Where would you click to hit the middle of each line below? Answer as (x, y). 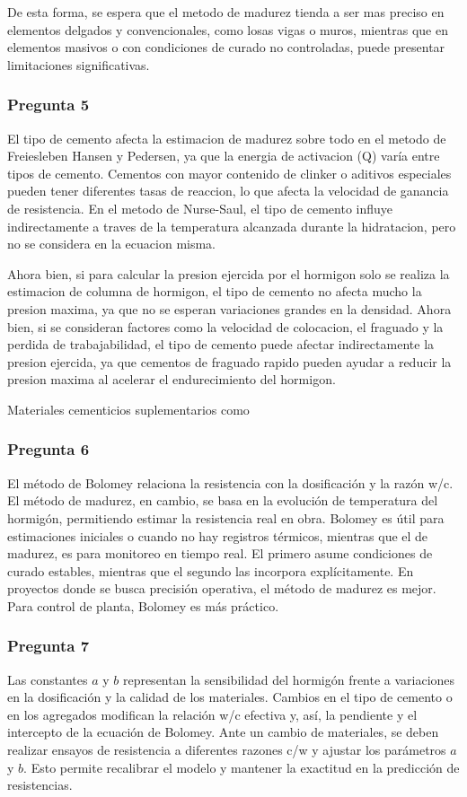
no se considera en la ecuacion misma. (112, 244)
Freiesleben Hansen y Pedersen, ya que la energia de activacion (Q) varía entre (224, 156)
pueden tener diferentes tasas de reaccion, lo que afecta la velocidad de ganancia (228, 191)
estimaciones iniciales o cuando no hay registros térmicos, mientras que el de (218, 535)
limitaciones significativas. (79, 64)
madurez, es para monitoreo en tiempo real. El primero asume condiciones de (220, 553)
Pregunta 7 (48, 646)
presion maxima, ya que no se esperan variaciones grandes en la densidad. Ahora (229, 308)
